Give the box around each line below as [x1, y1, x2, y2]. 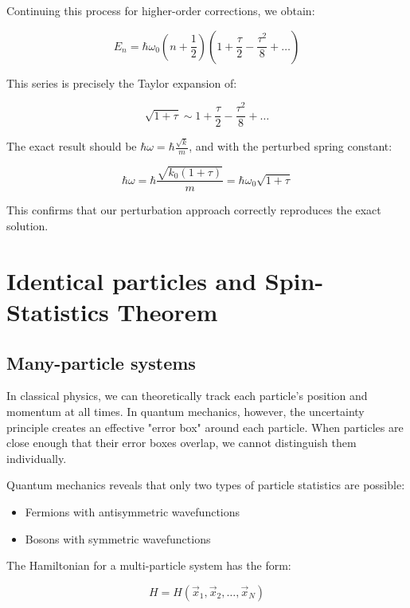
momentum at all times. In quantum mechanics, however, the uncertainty [6, 402, 365, 419]
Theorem [117, 296, 218, 328]
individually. [6, 449, 67, 466]
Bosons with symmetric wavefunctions [25, 530, 211, 547]
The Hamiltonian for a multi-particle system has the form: [6, 557, 291, 574]
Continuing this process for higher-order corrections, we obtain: [6, 2, 315, 18]
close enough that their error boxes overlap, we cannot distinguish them [6, 434, 357, 451]
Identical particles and [6, 264, 257, 296]
